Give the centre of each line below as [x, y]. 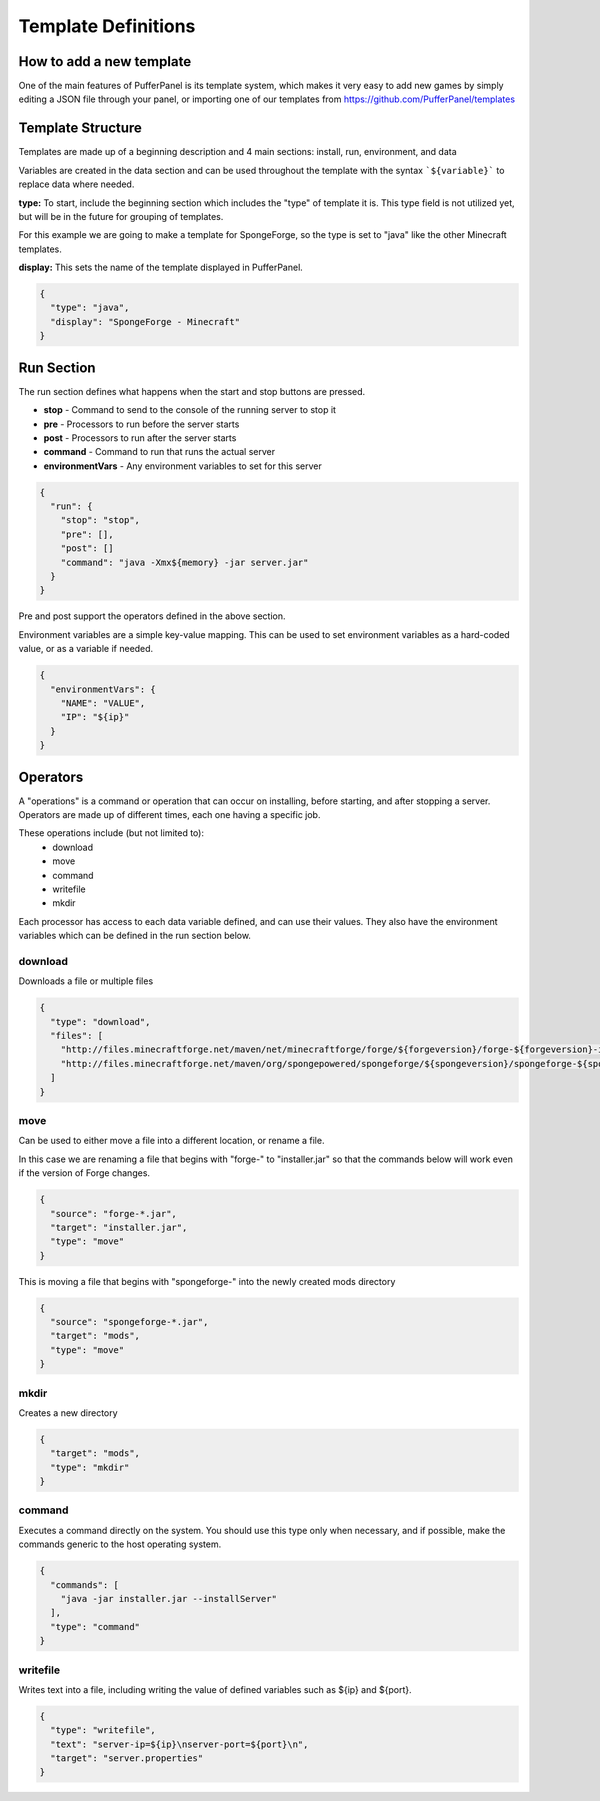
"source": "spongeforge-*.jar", [129, 1322]
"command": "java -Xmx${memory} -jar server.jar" [184, 562]
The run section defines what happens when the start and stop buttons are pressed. [192, 391]
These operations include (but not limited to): [111, 833]
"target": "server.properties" [127, 1758]
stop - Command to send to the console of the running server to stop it [190, 410]
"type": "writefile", [103, 1730]
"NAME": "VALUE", [103, 703]
